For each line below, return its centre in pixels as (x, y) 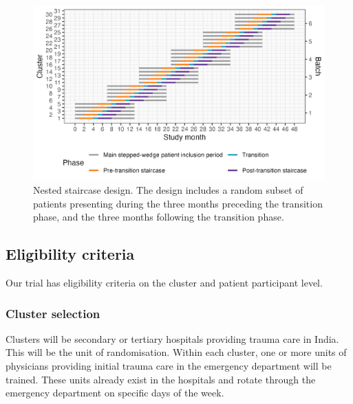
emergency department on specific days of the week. (115, 393)
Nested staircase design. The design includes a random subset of (168, 190)
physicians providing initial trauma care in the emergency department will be (169, 366)
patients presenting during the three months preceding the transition (178, 203)
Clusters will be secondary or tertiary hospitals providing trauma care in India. (172, 338)
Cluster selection (53, 313)
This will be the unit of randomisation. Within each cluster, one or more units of (176, 352)
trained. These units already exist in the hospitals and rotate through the (161, 379)
